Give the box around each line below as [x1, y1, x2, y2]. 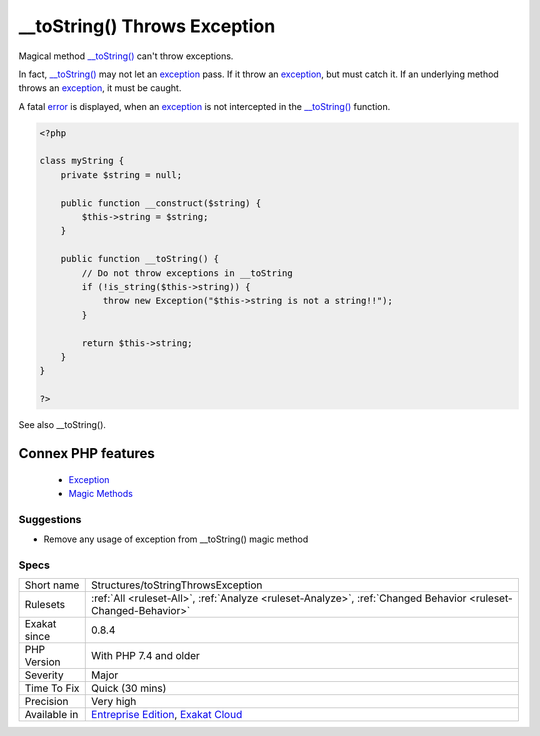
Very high [91, 695, 137, 709]
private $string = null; [60, 169, 183, 180]
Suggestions [18, 512, 82, 526]
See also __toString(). [18, 419, 107, 431]
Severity [24, 668, 64, 682]
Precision [24, 695, 69, 709]
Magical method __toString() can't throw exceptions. [18, 50, 234, 62]
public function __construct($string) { [60, 197, 262, 209]
